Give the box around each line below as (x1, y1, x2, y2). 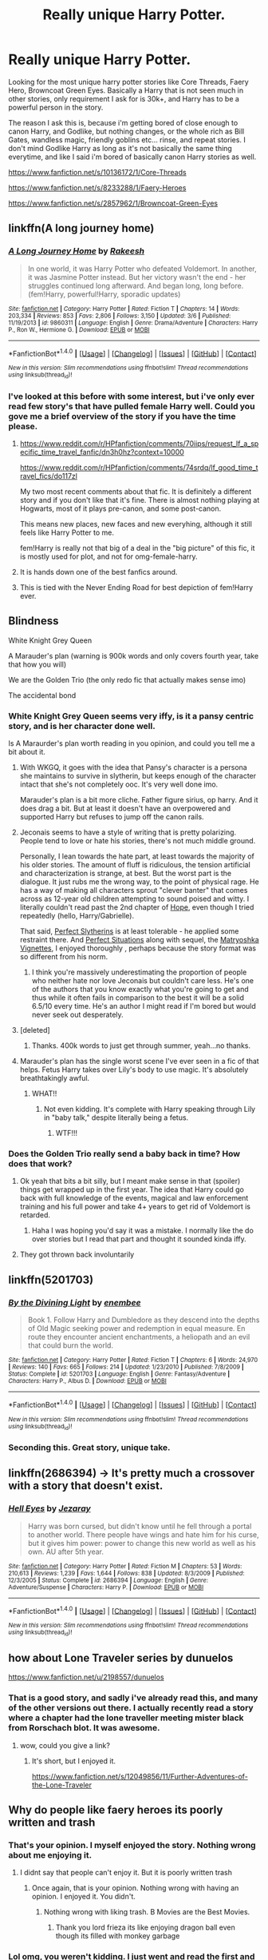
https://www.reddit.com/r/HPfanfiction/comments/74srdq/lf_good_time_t (19, 462, 258, 472)
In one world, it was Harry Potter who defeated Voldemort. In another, (27, 264, 257, 273)
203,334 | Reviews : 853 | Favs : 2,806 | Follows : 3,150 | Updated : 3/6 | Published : (8, 312, 231, 320)
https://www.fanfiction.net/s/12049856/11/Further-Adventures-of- (31, 1771, 249, 1781)
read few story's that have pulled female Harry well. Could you (8, 400, 255, 412)
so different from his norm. (19, 952, 108, 962)
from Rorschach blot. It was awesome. (8, 1723, 160, 1734)
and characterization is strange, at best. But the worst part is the (19, 869, 232, 878)
